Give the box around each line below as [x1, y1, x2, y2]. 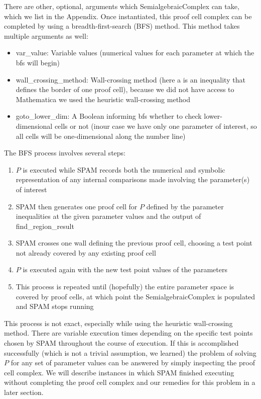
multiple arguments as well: [4, 30, 88, 41]
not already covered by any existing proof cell [16, 247, 156, 258]
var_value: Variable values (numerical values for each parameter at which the [16, 47, 254, 58]
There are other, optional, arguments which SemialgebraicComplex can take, [4, 1, 239, 11]
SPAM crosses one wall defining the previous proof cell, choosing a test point [16, 237, 252, 248]
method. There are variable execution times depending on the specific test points [4, 328, 253, 338]
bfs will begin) [16, 57, 60, 67]
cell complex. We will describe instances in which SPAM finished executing [4, 367, 234, 377]
